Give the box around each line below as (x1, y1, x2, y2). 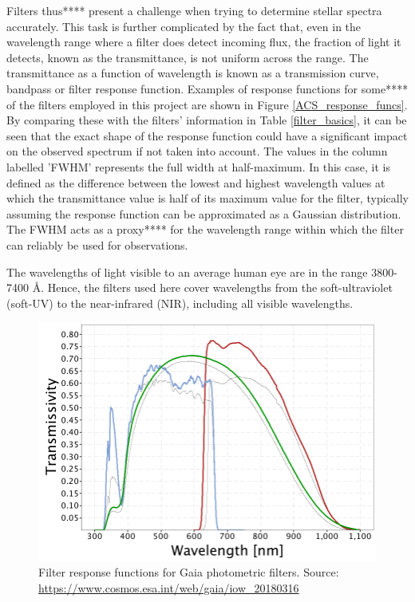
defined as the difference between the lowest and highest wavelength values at (6, 174, 385, 191)
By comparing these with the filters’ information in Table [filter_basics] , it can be (6, 112, 407, 128)
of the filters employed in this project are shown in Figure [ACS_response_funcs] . (6, 96, 408, 112)
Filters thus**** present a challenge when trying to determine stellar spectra (6, 2, 382, 18)
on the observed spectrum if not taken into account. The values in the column (6, 143, 388, 159)
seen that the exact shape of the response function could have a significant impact (6, 127, 408, 144)
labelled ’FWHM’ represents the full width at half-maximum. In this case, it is (6, 158, 390, 175)
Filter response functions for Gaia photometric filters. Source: (38, 564, 339, 580)
